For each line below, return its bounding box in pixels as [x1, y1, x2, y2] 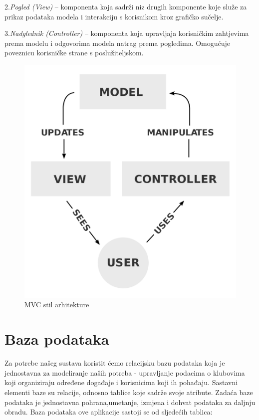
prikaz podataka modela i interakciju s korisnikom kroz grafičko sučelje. [4, 11, 224, 21]
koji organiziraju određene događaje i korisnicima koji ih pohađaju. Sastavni [4, 377, 238, 388]
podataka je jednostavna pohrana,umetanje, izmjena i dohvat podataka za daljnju [4, 397, 256, 407]
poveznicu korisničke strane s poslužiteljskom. [4, 47, 144, 58]
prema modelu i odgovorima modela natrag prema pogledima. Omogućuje [4, 37, 231, 48]
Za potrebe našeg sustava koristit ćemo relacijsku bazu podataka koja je [4, 358, 225, 368]
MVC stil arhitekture [24, 299, 89, 310]
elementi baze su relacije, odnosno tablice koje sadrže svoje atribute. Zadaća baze [4, 387, 253, 397]
